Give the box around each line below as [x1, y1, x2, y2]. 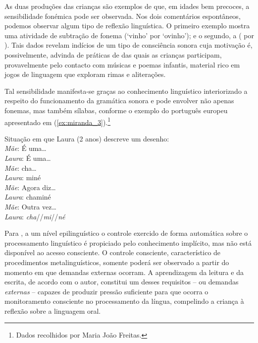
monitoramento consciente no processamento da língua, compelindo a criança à [4, 296, 244, 306]
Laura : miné [4, 172, 41, 183]
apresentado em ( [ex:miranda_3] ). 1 [4, 115, 111, 127]
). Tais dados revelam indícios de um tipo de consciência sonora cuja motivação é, [4, 40, 253, 50]
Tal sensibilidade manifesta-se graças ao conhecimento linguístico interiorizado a [4, 85, 248, 96]
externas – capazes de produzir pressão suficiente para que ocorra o [4, 286, 208, 296]
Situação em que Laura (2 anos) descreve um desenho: [4, 133, 169, 143]
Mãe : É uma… [4, 143, 47, 153]
